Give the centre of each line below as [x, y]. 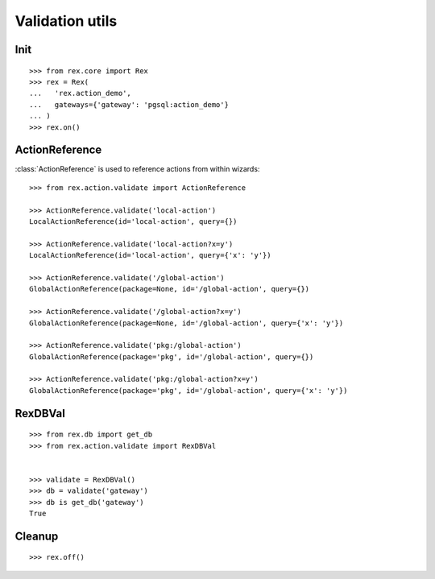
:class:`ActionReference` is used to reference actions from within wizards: [137, 169]
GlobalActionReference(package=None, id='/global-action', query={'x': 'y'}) [186, 323]
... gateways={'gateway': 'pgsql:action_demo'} [129, 104]
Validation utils [66, 21]
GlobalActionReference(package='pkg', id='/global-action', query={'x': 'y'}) [188, 390]
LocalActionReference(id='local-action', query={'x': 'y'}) [150, 255]
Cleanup [37, 536]
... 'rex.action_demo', [81, 93]
